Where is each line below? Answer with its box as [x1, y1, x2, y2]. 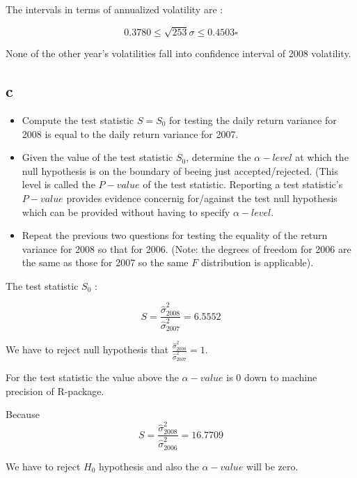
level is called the [22, 177, 95, 192]
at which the [295, 150, 349, 164]
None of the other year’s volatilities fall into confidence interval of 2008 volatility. [6, 46, 351, 61]
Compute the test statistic [22, 112, 134, 127]
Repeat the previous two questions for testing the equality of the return [22, 228, 328, 242]
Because [6, 407, 40, 422]
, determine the [186, 150, 251, 164]
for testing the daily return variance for [169, 112, 337, 127]
